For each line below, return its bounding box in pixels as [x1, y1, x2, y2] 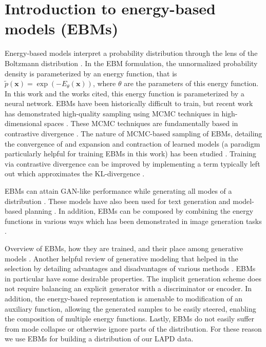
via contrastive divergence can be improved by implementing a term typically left [5, 158, 260, 169]
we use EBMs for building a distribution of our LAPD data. [5, 333, 194, 344]
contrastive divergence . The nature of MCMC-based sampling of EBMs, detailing [5, 128, 262, 139]
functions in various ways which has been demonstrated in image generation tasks [5, 215, 262, 226]
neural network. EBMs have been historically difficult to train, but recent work [5, 98, 253, 109]
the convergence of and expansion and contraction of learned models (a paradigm [5, 138, 260, 149]
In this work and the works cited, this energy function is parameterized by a [5, 88, 244, 98]
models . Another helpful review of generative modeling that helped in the [5, 253, 238, 263]
